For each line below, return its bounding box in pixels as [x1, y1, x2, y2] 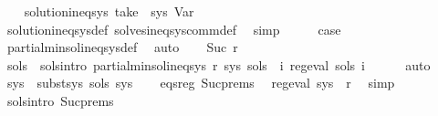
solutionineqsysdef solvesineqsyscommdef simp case [6, 19, 341, 38]
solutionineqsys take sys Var [24, 2, 194, 20]
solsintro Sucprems [6, 90, 114, 110]
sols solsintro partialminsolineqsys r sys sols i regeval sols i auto [6, 55, 431, 74]
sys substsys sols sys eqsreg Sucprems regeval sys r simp [6, 73, 395, 92]
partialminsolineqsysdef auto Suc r [6, 37, 238, 57]
